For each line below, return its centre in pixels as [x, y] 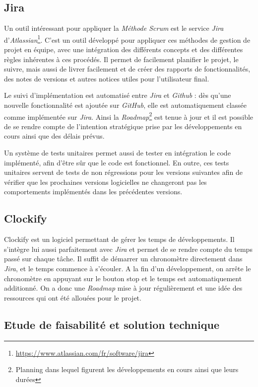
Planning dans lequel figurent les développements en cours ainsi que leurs [127, 369]
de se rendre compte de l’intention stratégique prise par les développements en [123, 126]
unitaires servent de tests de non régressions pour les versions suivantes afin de [123, 172]
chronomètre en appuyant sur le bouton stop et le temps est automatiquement [123, 278]
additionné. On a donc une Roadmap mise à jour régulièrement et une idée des [123, 288]
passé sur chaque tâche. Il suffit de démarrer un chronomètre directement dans [123, 259]
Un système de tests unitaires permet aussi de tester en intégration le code [117, 153]
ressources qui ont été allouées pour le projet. [73, 297]
